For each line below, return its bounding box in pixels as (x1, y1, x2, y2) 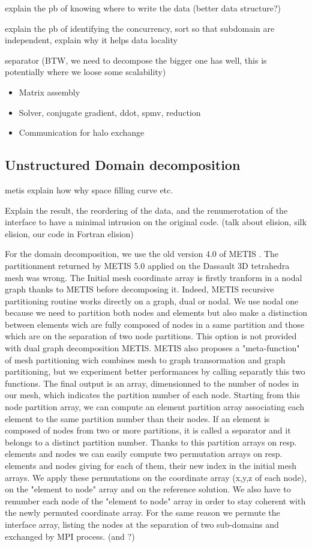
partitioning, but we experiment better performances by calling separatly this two (5, 365, 305, 378)
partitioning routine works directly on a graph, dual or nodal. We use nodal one (5, 294, 299, 307)
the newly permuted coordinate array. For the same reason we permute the (5, 506, 280, 519)
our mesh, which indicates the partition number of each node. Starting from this (5, 388, 301, 401)
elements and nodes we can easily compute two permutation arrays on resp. (5, 447, 283, 460)
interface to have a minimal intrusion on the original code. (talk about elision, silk (5, 216, 307, 228)
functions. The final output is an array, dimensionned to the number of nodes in (5, 376, 299, 389)
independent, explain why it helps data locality (5, 34, 178, 46)
